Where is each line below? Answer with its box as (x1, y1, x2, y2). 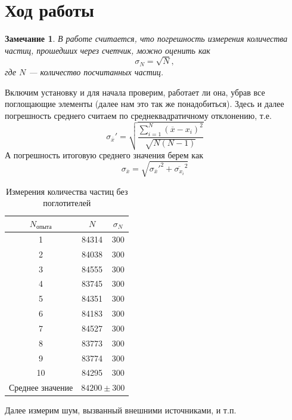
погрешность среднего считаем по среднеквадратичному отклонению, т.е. (5, 109, 272, 121)
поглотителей (43, 197, 91, 209)
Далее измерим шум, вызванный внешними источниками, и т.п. (5, 404, 237, 416)
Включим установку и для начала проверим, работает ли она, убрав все (5, 85, 265, 98)
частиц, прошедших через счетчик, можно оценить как (5, 44, 210, 56)
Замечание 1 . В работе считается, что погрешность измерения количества (5, 32, 288, 45)
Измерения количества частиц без (5, 185, 128, 197)
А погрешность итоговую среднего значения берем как (5, 148, 203, 161)
